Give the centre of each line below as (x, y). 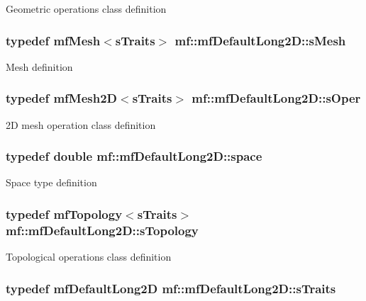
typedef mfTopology (64, 214)
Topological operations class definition (89, 257)
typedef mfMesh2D (62, 98)
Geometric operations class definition (86, 8)
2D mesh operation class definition (81, 124)
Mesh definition (39, 66)
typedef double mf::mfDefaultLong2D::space (134, 156)
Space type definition (51, 182)
